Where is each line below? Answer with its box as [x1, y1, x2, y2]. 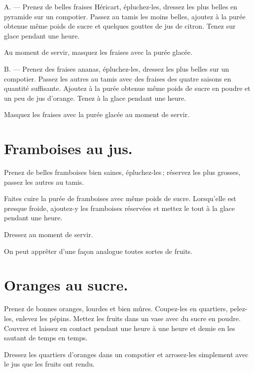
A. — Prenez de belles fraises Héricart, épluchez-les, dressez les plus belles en [4, 1, 238, 11]
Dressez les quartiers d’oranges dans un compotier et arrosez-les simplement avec [4, 349, 249, 359]
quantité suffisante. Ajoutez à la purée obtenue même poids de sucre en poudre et [4, 83, 251, 93]
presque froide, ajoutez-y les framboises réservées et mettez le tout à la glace [4, 203, 235, 213]
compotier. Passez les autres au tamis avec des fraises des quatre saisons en [4, 73, 231, 83]
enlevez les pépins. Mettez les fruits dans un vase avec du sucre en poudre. [16, 313, 241, 323]
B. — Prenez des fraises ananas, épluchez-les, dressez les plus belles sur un [4, 63, 229, 74]
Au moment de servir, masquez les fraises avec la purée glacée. [4, 47, 192, 57]
